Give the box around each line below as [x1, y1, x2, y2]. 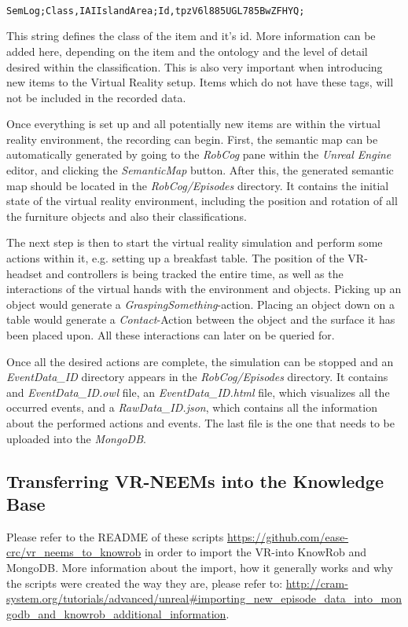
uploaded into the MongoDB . [6, 430, 146, 446]
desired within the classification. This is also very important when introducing [6, 58, 383, 75]
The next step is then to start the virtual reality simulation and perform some [6, 234, 383, 251]
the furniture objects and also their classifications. [6, 207, 247, 224]
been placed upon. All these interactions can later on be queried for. [6, 327, 335, 343]
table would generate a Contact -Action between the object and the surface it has [6, 311, 395, 328]
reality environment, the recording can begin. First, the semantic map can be [6, 130, 378, 147]
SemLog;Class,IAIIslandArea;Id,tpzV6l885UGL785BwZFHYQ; [6, 5, 305, 16]
